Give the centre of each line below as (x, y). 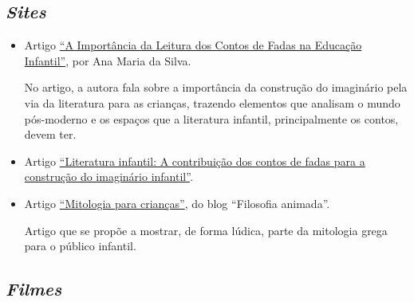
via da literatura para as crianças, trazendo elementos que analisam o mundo (212, 102)
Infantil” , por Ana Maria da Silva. (108, 60)
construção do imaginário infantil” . (108, 176)
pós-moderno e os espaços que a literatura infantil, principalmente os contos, (211, 118)
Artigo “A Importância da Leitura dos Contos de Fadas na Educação (193, 45)
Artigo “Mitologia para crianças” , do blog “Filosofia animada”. (177, 203)
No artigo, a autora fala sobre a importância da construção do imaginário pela (216, 87)
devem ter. (50, 134)
